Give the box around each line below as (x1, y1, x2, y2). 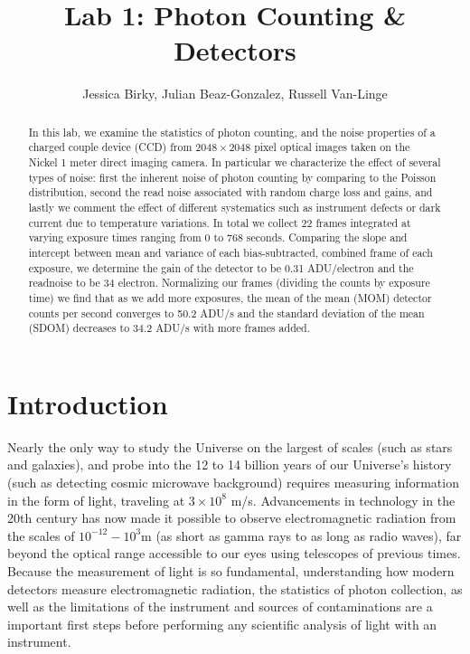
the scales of (7, 526, 75, 545)
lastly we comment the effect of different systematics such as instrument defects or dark (28, 199, 441, 214)
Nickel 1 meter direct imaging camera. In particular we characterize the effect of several (28, 155, 441, 170)
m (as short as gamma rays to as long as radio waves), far (141, 526, 462, 545)
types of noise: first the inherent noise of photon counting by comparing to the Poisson (28, 169, 437, 185)
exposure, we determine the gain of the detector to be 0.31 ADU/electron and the (28, 260, 414, 275)
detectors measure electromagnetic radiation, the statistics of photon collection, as (7, 579, 463, 598)
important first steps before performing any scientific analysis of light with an (7, 614, 437, 633)
